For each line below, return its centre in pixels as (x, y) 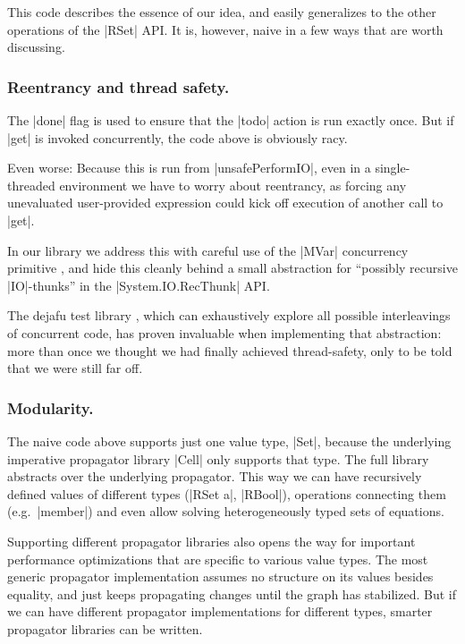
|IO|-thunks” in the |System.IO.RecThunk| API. (139, 285)
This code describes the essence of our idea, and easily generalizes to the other (222, 12)
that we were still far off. (75, 368)
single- (393, 168)
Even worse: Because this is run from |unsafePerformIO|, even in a (189, 168)
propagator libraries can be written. (105, 628)
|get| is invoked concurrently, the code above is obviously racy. (178, 137)
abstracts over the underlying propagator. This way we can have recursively (215, 476)
